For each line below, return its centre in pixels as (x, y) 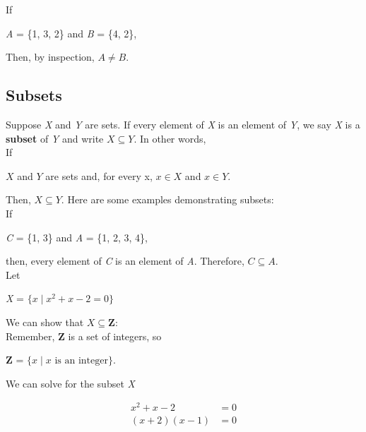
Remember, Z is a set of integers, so (84, 336)
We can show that (45, 322)
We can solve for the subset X (70, 383)
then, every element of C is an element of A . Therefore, (125, 261)
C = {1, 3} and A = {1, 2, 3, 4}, (77, 237)
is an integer (81, 361)
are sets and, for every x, (99, 175)
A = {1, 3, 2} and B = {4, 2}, (71, 33)
